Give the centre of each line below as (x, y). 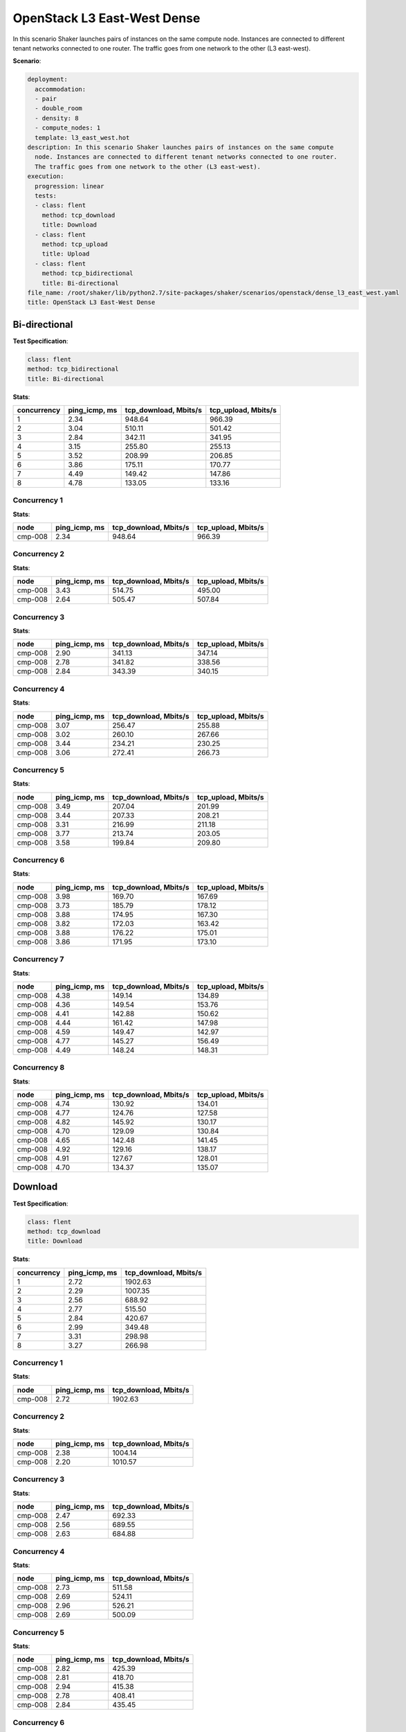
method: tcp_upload (75, 244)
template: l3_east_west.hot (82, 138)
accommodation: (61, 89)
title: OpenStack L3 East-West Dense (91, 302)
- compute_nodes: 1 (68, 128)
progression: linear (70, 186)
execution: (46, 176)
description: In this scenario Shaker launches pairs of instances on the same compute (181, 148)
